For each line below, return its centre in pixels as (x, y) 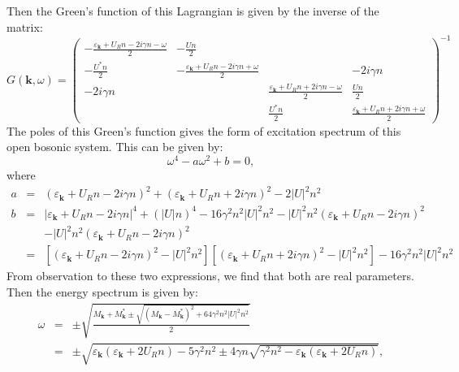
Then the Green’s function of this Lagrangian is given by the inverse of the (193, 11)
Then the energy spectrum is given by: (102, 291)
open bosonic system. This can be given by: (115, 147)
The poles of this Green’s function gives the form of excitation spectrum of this (204, 130)
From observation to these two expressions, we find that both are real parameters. (210, 276)
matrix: (25, 26)
